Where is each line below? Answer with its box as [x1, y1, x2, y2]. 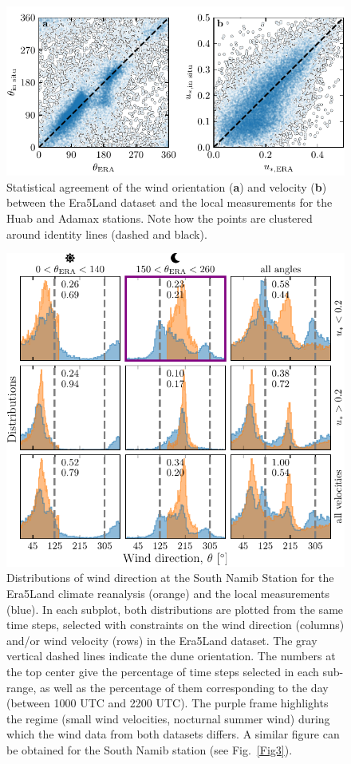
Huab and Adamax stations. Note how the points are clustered [6, 210, 313, 227]
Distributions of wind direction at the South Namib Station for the [6, 569, 334, 586]
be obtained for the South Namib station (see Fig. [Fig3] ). [6, 742, 293, 758]
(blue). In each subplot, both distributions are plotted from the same [6, 600, 344, 617]
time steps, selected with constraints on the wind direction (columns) [6, 616, 345, 633]
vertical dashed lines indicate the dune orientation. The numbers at [6, 647, 336, 664]
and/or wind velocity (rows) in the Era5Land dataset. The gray [6, 631, 317, 648]
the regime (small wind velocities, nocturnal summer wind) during [6, 710, 330, 726]
